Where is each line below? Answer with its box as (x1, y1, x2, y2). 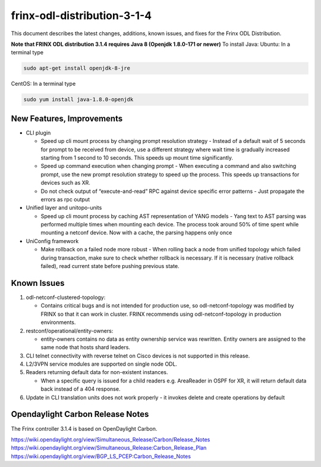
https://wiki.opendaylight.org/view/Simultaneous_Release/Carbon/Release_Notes (11, 435, 210, 443)
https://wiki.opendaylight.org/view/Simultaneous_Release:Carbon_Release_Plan (11, 444, 207, 452)
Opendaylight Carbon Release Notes (11, 409, 149, 419)
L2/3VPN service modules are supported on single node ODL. (26, 360, 178, 368)
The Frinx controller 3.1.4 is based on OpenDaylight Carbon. (11, 425, 158, 432)
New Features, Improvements (11, 113, 123, 123)
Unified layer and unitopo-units (26, 204, 102, 211)
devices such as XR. (40, 179, 90, 186)
